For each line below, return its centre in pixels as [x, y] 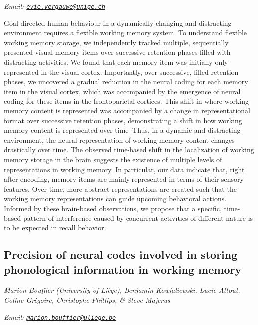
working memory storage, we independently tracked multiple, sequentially [116, 42]
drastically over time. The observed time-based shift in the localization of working [129, 150]
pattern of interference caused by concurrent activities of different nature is [138, 218]
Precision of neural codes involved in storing [121, 255]
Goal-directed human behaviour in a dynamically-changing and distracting [118, 23]
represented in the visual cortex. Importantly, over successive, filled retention [121, 71]
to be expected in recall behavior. [55, 228]
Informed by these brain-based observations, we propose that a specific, [113, 208]
